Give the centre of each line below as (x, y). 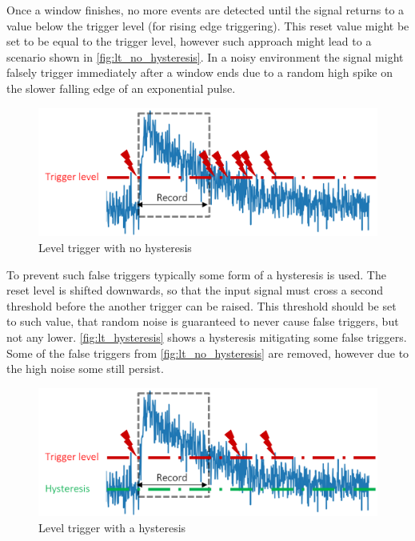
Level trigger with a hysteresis (112, 527)
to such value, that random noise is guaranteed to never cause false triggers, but (203, 321)
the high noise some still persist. (85, 369)
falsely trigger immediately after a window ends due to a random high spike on (200, 72)
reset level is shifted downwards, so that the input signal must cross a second (195, 290)
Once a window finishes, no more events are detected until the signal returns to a (206, 10)
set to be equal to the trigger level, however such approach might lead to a (189, 41)
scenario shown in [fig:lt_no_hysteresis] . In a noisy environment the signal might (205, 56)
